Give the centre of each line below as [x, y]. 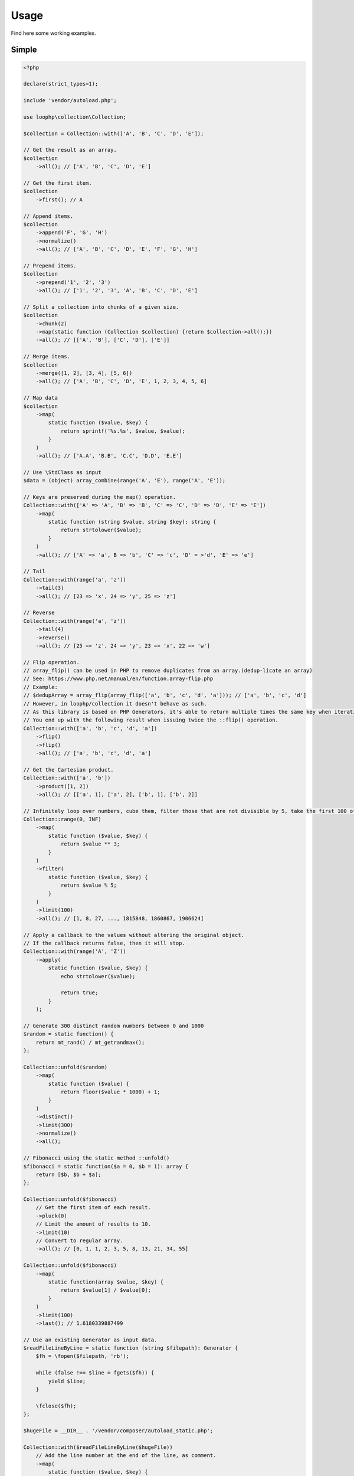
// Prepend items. [50, 265]
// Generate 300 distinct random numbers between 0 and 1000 [114, 1026]
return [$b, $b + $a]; [68, 1174]
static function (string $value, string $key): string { [132, 522]
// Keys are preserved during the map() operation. [100, 497]
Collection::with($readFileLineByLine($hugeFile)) [98, 1447]
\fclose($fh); [56, 1406]
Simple [24, 50]
